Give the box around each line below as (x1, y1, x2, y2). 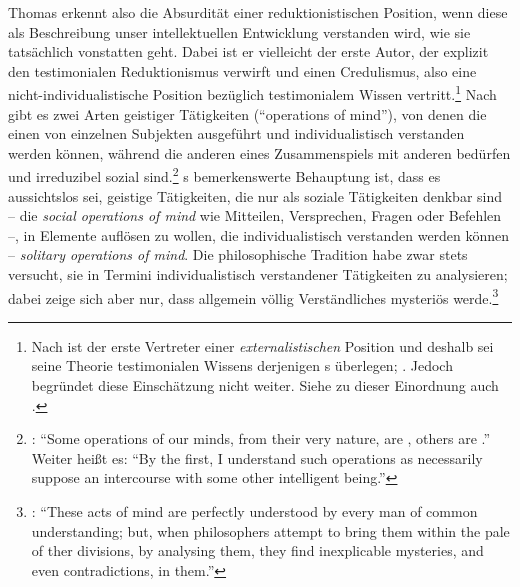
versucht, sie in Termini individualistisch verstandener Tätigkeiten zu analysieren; (8, 264, 508, 285)
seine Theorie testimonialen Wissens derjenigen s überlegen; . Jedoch (31, 355, 453, 376)
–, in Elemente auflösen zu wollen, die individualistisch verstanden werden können (8, 224, 510, 245)
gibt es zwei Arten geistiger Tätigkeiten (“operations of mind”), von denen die (8, 103, 487, 124)
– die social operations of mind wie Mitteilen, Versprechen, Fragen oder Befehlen (8, 205, 502, 226)
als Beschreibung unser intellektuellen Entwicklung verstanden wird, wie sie (8, 21, 471, 42)
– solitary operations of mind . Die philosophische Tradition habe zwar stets (8, 244, 468, 265)
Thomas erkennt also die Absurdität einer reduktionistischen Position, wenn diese (8, 2, 508, 22)
